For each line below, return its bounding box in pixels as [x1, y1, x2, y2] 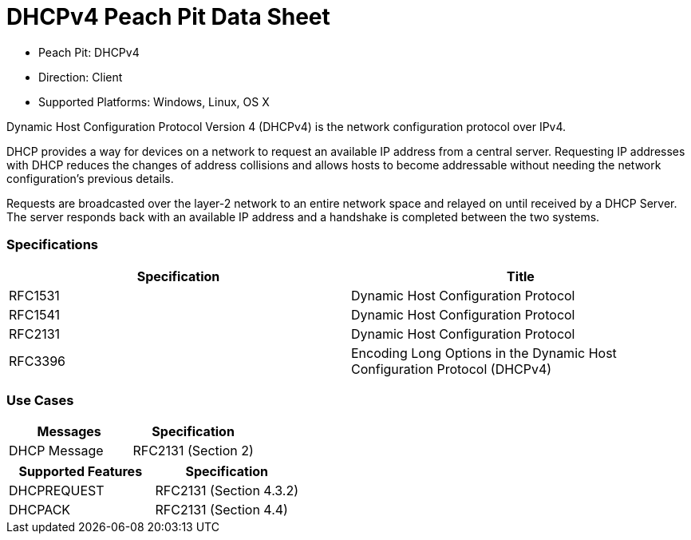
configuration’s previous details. [6, 171, 174, 185]
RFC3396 [9, 352, 66, 369]
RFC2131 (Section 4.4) [155, 502, 288, 518]
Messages [37, 423, 101, 440]
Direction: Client [38, 69, 123, 84]
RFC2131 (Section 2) [132, 443, 254, 459]
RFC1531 [9, 287, 60, 304]
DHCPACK [9, 502, 71, 518]
